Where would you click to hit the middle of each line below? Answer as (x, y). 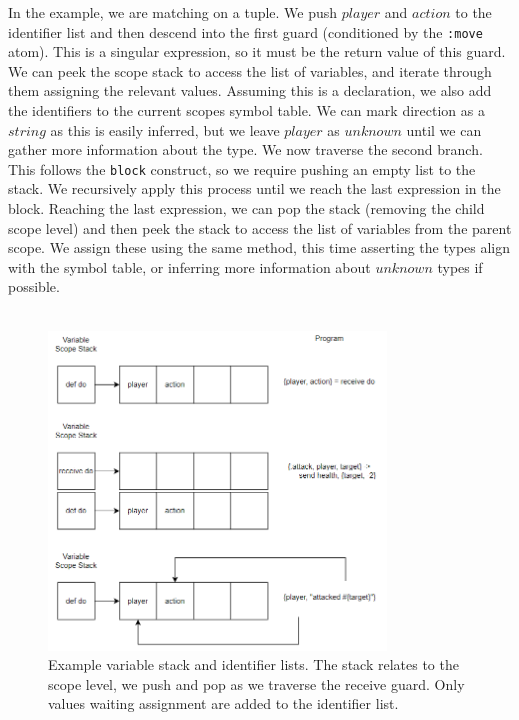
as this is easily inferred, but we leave (165, 129)
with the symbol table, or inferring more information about (189, 266)
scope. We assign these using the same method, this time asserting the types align (259, 247)
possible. (34, 286)
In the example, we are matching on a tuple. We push (173, 12)
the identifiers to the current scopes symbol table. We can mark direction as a (246, 110)
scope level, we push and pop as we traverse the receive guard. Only (256, 683)
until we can (444, 129)
